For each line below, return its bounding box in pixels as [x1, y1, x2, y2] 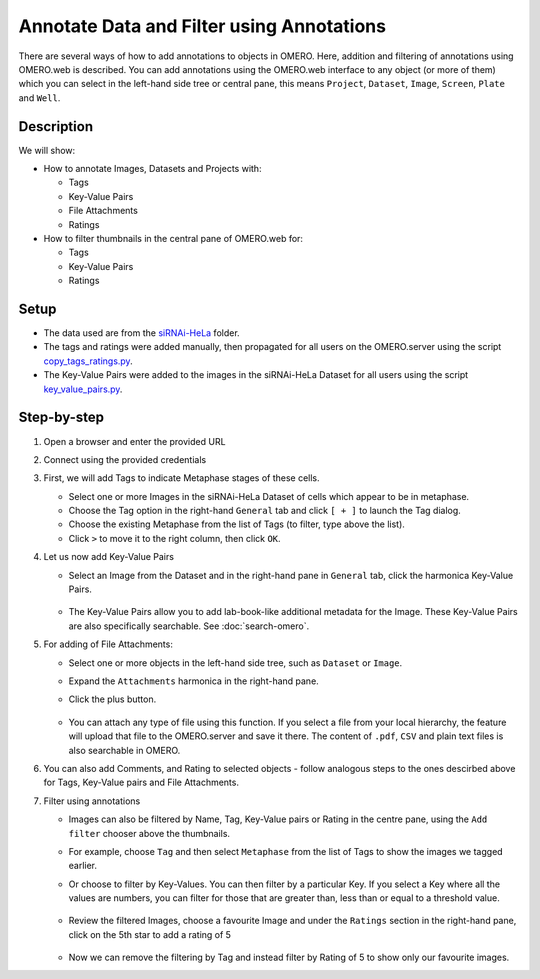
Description [18, 118, 94, 135]
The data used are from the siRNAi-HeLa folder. [43, 327, 240, 339]
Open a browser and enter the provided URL [43, 435, 226, 447]
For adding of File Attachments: [43, 638, 174, 650]
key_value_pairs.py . [43, 383, 123, 395]
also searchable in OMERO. [68, 744, 181, 756]
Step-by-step [18, 409, 105, 426]
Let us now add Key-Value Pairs [43, 551, 175, 563]
